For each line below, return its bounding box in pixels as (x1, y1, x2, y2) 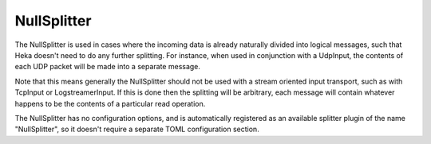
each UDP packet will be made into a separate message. (14, 62, 201, 72)
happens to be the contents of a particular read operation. (14, 99, 206, 108)
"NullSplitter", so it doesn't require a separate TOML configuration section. (14, 124, 259, 134)
